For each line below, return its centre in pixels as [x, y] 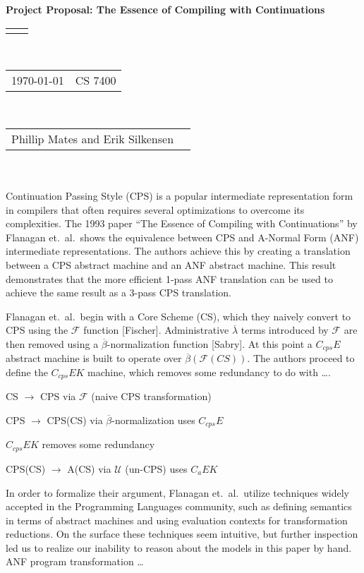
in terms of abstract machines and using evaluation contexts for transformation [177, 520]
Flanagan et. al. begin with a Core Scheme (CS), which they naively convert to [178, 316]
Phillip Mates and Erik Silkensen [93, 138]
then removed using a [52, 343]
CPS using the [37, 330]
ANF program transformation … [75, 561]
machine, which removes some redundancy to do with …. [209, 372]
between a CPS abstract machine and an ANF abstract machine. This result [171, 264]
